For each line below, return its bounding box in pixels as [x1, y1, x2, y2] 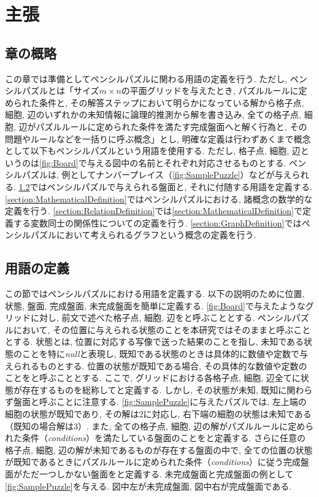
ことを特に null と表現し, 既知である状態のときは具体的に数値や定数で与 [21, 347, 309, 360]
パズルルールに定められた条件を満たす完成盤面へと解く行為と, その [36, 120, 307, 133]
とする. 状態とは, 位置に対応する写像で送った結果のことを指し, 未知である [5, 335, 304, 348]
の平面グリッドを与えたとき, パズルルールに [121, 84, 299, 97]
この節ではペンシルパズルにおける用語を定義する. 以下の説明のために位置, [5, 287, 305, 300]
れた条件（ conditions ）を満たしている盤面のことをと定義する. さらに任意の [5, 431, 306, 444]
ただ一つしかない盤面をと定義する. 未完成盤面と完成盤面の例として [21, 468, 294, 480]
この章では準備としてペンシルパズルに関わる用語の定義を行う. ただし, [5, 72, 288, 85]
